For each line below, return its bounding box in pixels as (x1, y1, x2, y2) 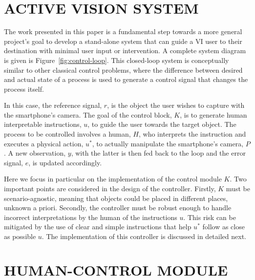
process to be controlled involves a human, (4, 129, 131, 139)
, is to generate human (180, 109, 247, 120)
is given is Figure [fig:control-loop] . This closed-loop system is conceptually (4, 55, 229, 65)
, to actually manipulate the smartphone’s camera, (92, 138, 244, 148)
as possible (4, 231, 36, 241)
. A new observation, (4, 148, 66, 158)
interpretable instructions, (4, 119, 82, 129)
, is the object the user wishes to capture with (107, 100, 245, 110)
